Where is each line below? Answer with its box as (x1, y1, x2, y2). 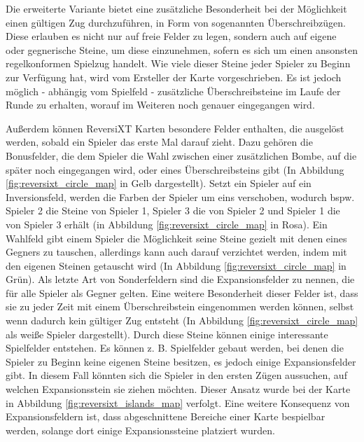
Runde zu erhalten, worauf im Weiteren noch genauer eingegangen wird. (6, 97, 315, 112)
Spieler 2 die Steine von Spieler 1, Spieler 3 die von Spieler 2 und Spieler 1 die (6, 203, 340, 218)
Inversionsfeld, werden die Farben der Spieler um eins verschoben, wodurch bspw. (6, 189, 355, 204)
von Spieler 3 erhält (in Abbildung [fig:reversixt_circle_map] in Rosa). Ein (6, 216, 328, 231)
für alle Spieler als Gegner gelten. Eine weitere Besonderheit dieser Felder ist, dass (6, 285, 358, 300)
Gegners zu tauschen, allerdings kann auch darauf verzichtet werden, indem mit (6, 244, 347, 259)
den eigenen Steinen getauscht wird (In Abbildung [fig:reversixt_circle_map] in (6, 258, 346, 272)
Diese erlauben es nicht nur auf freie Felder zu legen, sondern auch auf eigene (6, 29, 337, 43)
